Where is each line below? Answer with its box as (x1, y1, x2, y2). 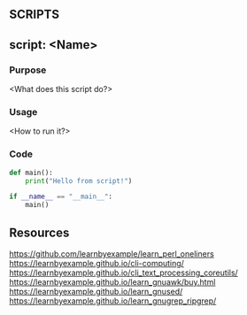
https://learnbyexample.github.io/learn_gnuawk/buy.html (9, 276, 216, 287)
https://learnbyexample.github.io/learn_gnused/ (9, 286, 183, 296)
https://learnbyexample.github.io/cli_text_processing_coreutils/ (9, 267, 239, 278)
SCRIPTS (9, 7, 60, 22)
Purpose (9, 64, 47, 76)
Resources (9, 225, 70, 240)
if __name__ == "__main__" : (9, 192, 113, 202)
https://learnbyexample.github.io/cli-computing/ (9, 257, 184, 268)
